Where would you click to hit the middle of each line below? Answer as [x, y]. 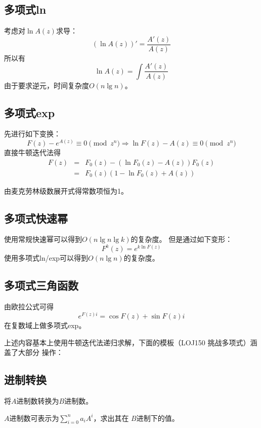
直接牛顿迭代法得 [32, 152]
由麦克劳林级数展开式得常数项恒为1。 [66, 190]
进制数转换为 [38, 400]
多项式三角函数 [41, 285]
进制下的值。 [158, 418]
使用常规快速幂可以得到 [43, 239]
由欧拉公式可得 [29, 307]
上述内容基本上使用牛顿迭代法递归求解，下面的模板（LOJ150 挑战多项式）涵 [131, 342]
